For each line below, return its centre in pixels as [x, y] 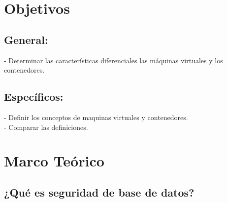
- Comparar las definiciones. [46, 127]
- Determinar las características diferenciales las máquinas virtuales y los [113, 60]
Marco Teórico [54, 161]
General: [26, 39]
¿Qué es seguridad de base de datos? [99, 192]
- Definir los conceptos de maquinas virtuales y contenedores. [96, 117]
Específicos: [34, 97]
